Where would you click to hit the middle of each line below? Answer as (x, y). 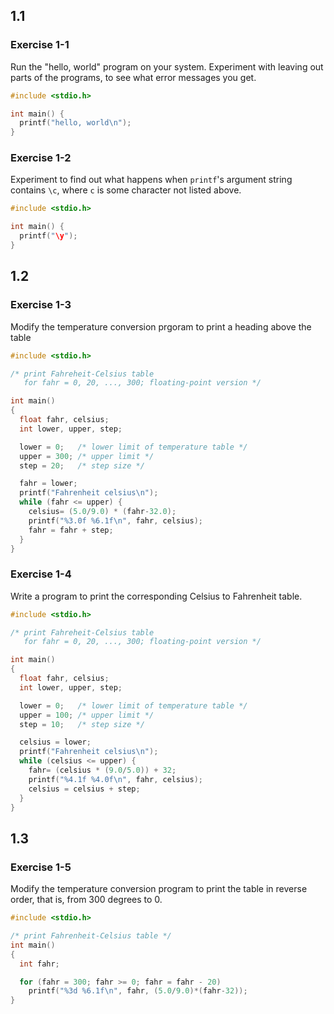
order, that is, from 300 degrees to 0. (86, 900)
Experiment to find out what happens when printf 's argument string (151, 180)
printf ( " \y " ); (48, 236)
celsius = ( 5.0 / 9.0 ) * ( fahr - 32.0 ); (102, 512)
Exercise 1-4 (41, 574)
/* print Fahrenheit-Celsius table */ (91, 936)
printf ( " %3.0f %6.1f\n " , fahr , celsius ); (115, 520)
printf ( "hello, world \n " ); (75, 123)
